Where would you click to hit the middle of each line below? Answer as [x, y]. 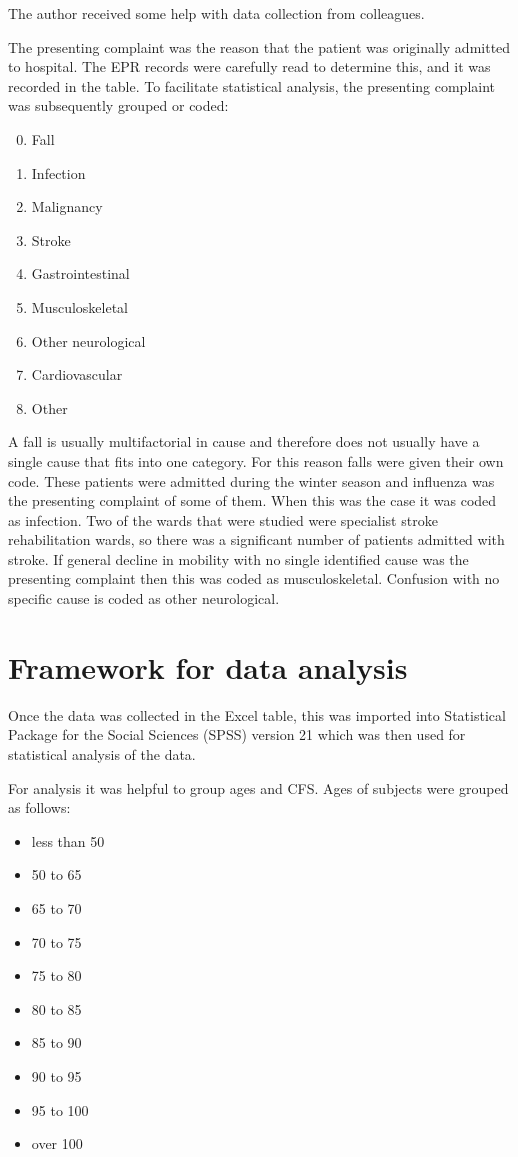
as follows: [39, 807]
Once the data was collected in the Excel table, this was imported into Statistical [257, 714]
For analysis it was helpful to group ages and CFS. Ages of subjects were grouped [258, 787]
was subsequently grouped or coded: [118, 105]
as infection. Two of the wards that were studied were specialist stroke [223, 519]
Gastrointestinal [80, 273]
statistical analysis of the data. [102, 753]
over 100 [57, 1143]
